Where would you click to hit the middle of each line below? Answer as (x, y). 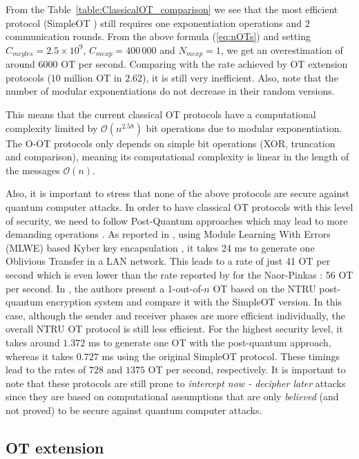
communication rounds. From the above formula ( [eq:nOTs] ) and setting (158, 36)
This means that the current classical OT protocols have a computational (161, 114)
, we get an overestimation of (282, 49)
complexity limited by (52, 128)
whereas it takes (40, 356)
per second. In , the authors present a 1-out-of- (105, 288)
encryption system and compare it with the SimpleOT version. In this (194, 302)
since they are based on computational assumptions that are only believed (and (172, 396)
